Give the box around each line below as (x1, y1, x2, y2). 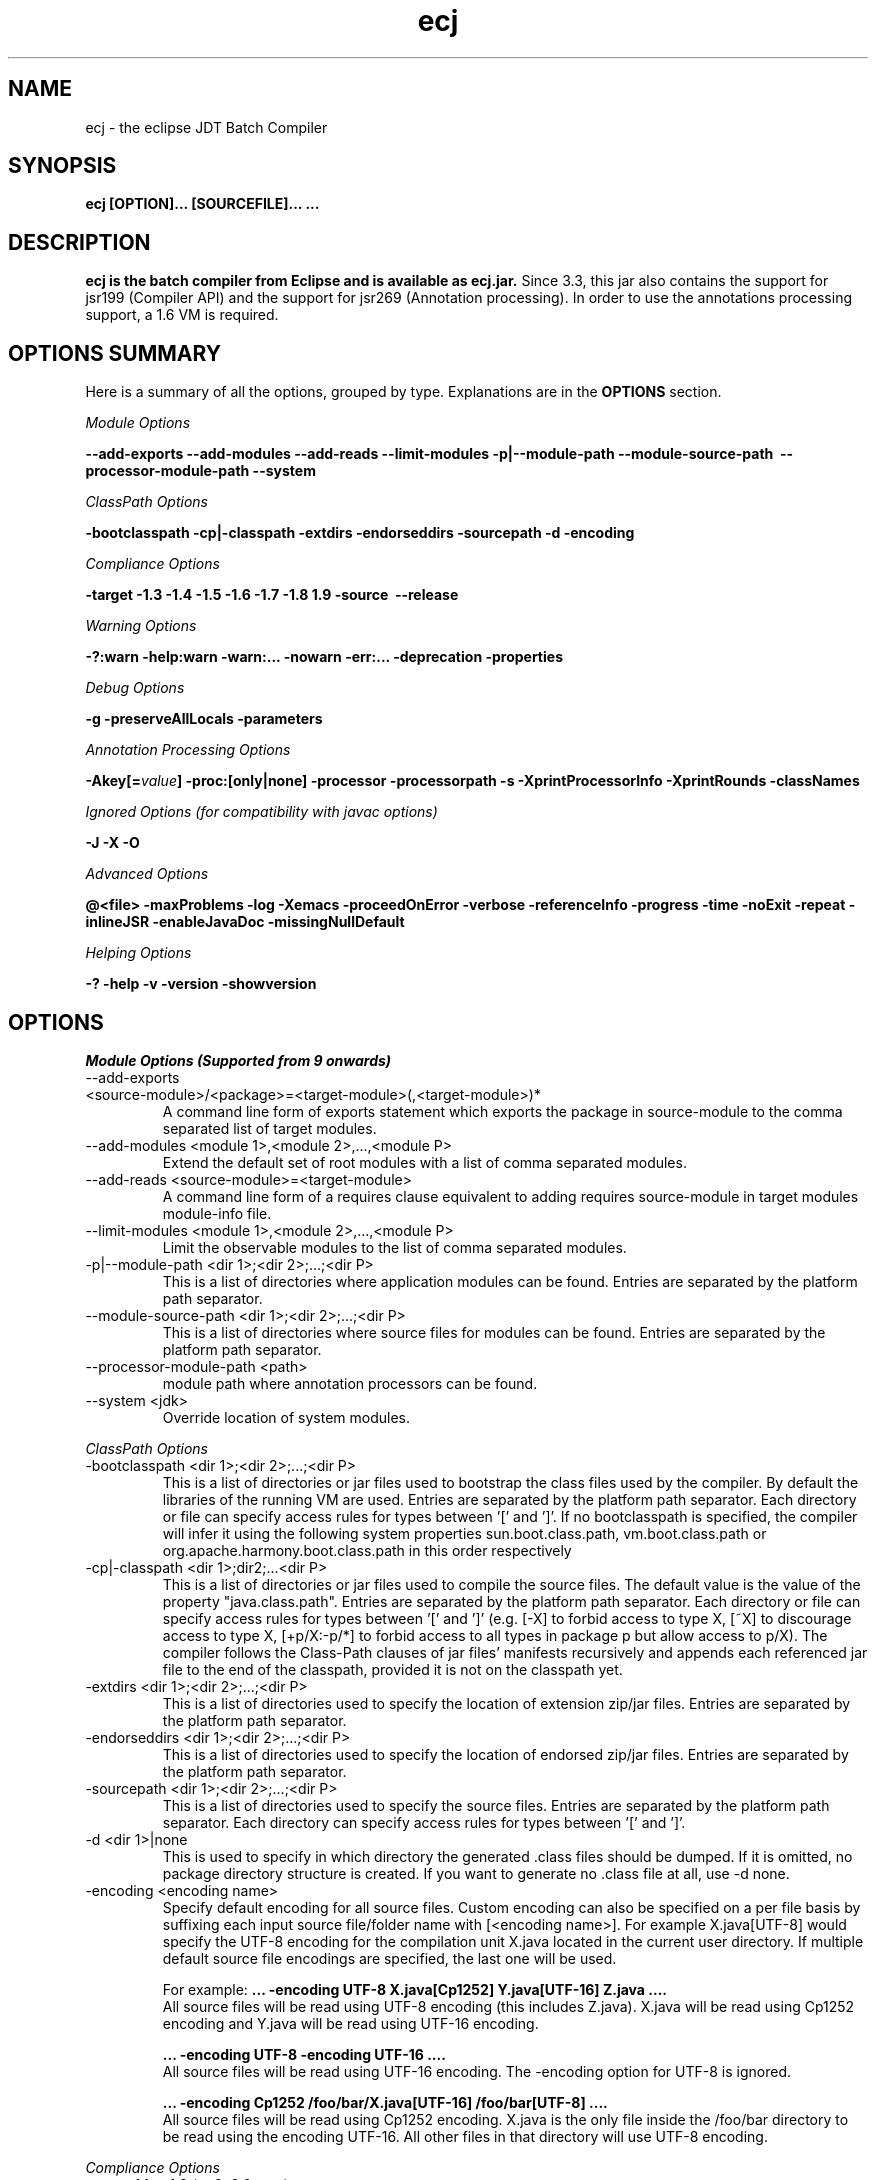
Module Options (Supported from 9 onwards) (85, 1051, 392, 1069)
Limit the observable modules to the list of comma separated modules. (162, 1238, 627, 1256)
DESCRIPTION (8, 229, 151, 255)
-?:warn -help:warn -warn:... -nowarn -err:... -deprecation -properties (85, 648, 563, 666)
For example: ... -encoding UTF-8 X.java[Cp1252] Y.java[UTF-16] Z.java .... (162, 1980, 667, 1998)
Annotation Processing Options (85, 741, 291, 759)
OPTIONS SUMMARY (8, 340, 222, 366)
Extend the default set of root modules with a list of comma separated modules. (162, 1153, 687, 1171)
